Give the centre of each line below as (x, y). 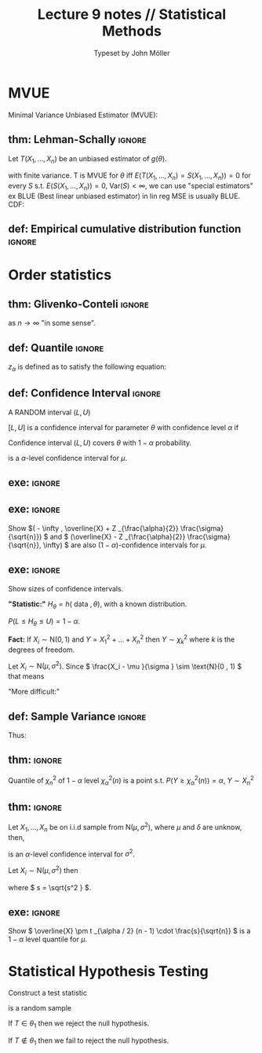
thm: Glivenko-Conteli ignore (78, 304)
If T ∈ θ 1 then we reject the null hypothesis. (79, 1024)
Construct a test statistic (48, 993)
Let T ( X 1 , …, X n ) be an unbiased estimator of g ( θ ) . (87, 159)
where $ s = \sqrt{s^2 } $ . (50, 887)
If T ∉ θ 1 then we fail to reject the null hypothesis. (89, 1042)
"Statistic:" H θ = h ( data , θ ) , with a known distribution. (98, 605)
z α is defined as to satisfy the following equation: (87, 367)
